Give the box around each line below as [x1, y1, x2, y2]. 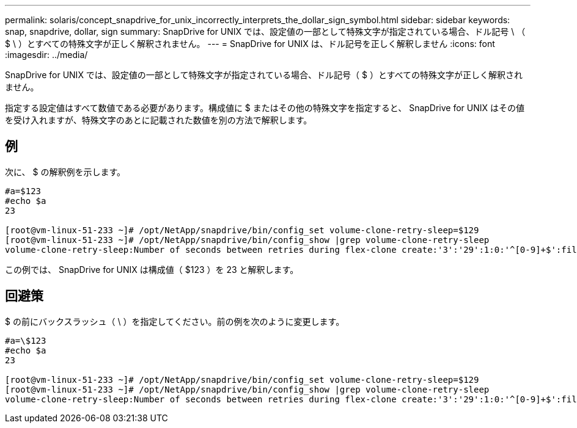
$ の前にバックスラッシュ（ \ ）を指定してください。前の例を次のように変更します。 [5, 316, 345, 327]
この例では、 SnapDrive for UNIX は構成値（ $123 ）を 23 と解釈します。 [5, 264, 299, 275]
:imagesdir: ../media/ [5, 49, 88, 60]
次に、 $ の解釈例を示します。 [5, 166, 126, 177]
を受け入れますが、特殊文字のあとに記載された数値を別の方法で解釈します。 [5, 115, 312, 125]
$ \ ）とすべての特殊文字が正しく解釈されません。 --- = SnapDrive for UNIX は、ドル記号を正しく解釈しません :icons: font [5, 38, 495, 49]
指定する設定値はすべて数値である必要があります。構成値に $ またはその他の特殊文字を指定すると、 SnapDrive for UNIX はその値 [5, 103, 525, 113]
